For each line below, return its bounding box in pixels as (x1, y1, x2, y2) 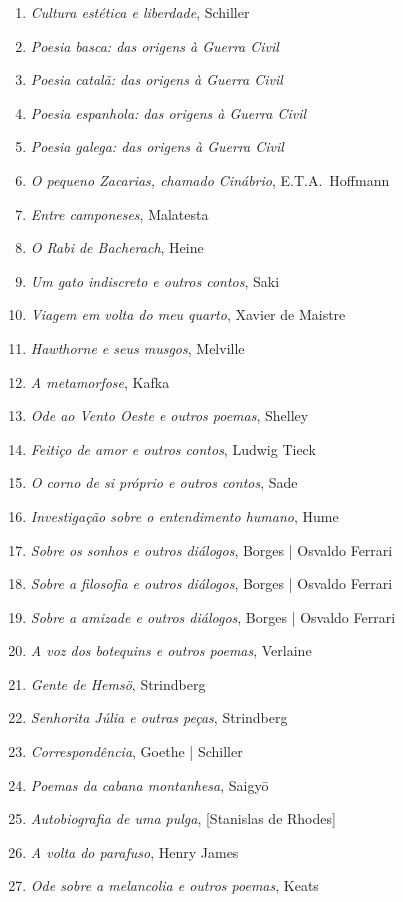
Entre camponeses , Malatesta (30, 203, 209, 224)
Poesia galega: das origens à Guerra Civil (30, 136, 284, 157)
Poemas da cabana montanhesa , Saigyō (30, 774, 269, 795)
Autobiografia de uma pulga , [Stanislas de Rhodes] (30, 808, 336, 829)
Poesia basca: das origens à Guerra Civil (30, 35, 279, 56)
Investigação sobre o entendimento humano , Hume (30, 505, 339, 526)
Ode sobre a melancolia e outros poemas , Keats (30, 875, 319, 896)
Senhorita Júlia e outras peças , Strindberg (30, 707, 288, 728)
